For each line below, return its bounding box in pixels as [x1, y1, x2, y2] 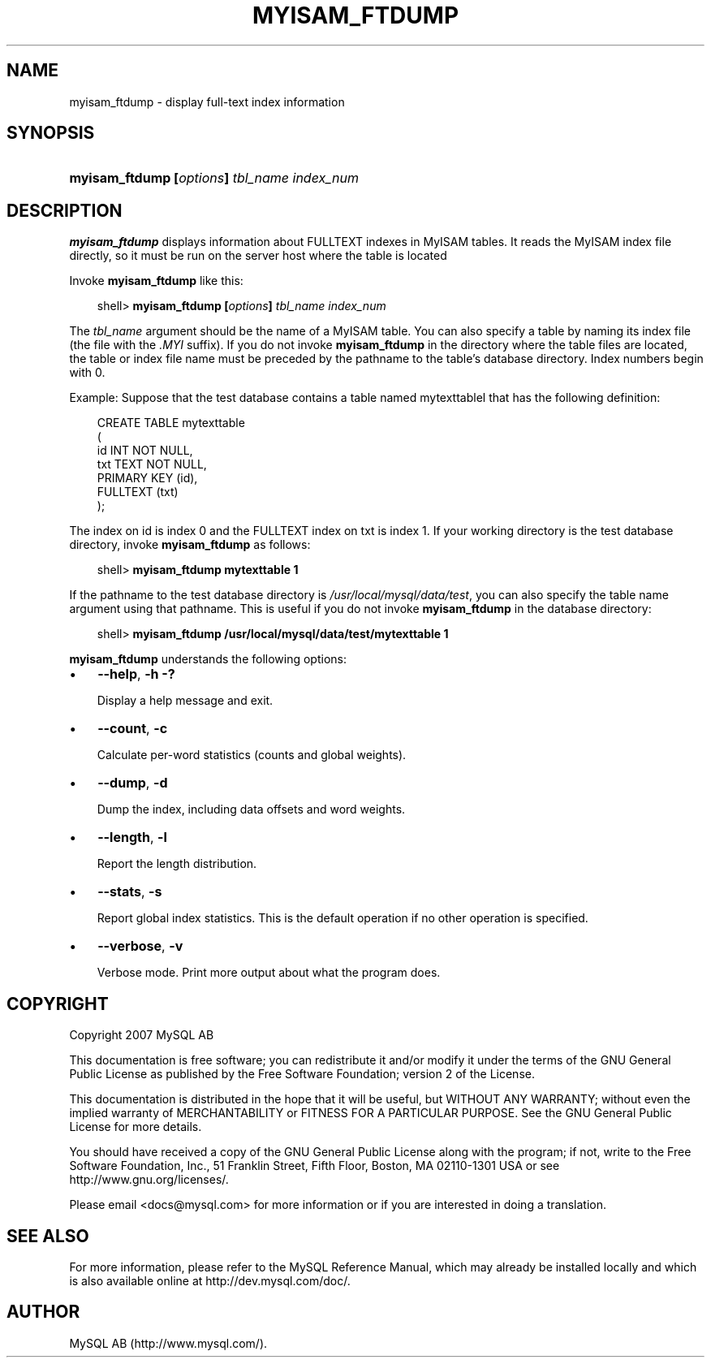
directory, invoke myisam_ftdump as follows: [69, 537, 311, 552]
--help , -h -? [97, 666, 175, 683]
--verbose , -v [97, 938, 183, 955]
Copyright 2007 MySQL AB [69, 1028, 214, 1042]
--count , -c [97, 720, 168, 737]
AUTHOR [6, 1301, 80, 1323]
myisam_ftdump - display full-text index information [69, 94, 345, 109]
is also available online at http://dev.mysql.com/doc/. [69, 1273, 351, 1288]
